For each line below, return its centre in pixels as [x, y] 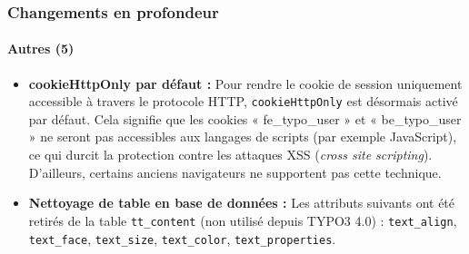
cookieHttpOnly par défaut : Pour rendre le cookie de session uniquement [245, 83]
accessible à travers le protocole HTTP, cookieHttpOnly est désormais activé [243, 101]
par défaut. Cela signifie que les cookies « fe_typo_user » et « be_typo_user [245, 118]
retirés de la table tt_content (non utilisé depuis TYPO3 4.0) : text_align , [243, 220]
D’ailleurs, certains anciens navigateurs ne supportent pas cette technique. [235, 172]
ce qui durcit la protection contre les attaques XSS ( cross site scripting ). [230, 155]
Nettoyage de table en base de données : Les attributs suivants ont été [242, 203]
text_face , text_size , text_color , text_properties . [182, 238]
